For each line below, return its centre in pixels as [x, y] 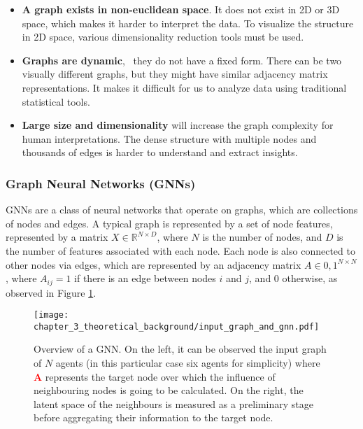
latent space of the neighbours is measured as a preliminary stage [173, 403]
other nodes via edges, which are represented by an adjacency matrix [154, 264]
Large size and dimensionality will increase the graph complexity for [178, 125]
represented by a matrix [57, 237]
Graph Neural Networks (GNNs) [101, 183]
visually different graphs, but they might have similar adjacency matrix [175, 74]
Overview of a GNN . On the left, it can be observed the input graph [180, 349]
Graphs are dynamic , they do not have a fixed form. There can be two [182, 60]
